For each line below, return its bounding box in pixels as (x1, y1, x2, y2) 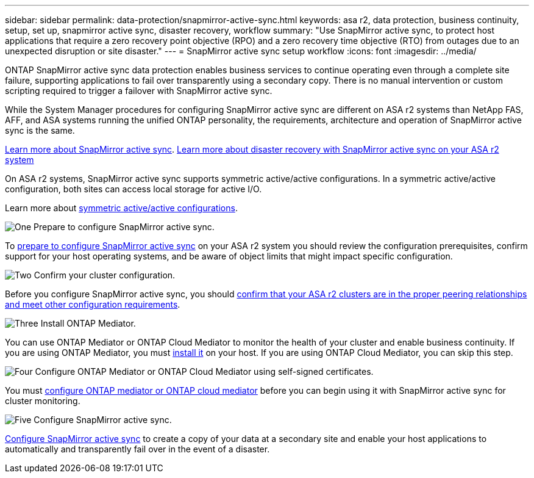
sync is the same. (5, 125, 75, 136)
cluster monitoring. (5, 396, 80, 406)
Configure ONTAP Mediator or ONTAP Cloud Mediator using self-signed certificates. (35, 366, 374, 377)
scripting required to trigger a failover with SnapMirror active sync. (5, 85, 272, 96)
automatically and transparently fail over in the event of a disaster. (5, 444, 270, 454)
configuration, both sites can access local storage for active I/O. (5, 184, 262, 194)
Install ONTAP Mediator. (40, 318, 136, 328)
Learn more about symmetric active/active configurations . (5, 203, 238, 213)
